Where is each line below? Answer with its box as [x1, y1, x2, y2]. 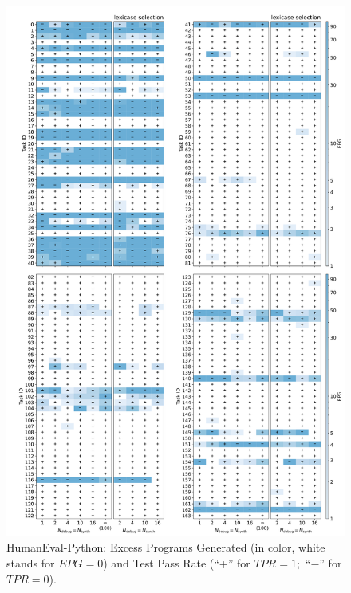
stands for [6, 555, 55, 571]
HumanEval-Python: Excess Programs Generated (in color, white [6, 539, 325, 556]
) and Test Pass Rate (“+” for [103, 555, 250, 571]
